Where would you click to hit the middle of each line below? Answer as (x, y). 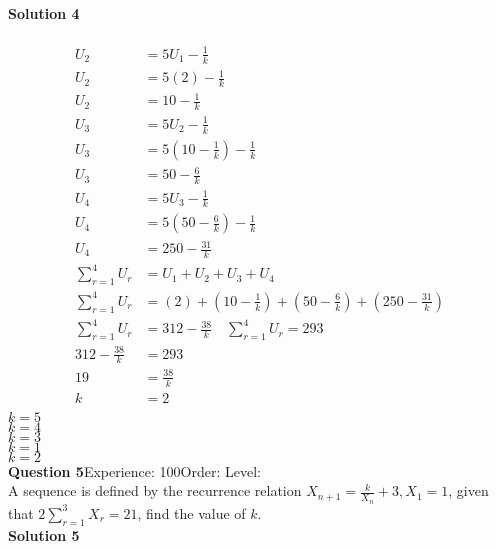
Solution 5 (44, 534)
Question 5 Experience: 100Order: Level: (134, 470)
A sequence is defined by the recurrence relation (155, 490)
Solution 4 (44, 13)
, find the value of (191, 512)
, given (468, 490)
